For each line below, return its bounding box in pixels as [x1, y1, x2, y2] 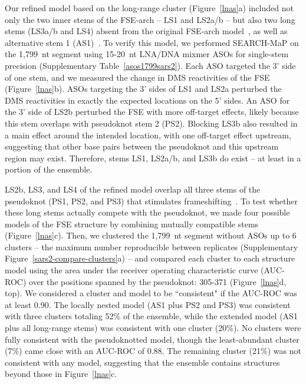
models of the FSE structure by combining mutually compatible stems [5, 217, 259, 230]
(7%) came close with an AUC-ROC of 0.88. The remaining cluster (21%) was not [5, 345, 301, 357]
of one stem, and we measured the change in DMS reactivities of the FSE [5, 71, 270, 83]
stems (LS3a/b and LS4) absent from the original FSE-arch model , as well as [5, 25, 288, 37]
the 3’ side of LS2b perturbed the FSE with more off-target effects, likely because [5, 105, 299, 118]
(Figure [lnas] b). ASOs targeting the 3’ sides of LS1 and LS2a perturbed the [5, 82, 282, 95]
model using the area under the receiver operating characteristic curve [5, 264, 258, 276]
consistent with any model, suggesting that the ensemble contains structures [5, 356, 280, 368]
